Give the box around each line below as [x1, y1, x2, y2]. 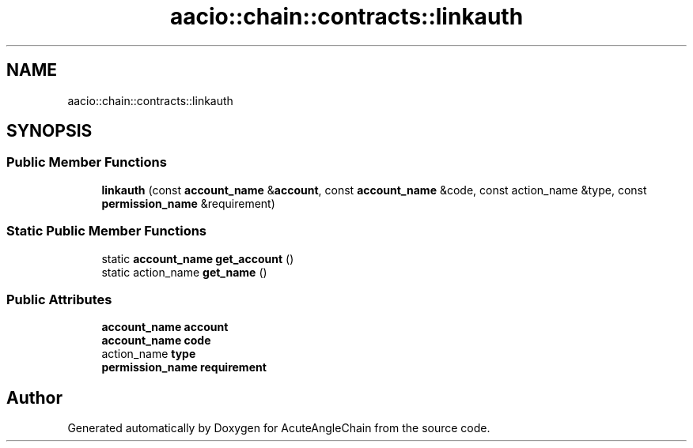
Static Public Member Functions [6, 223, 207, 239]
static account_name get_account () [101, 251, 294, 265]
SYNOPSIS [6, 121, 93, 141]
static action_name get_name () [101, 265, 267, 279]
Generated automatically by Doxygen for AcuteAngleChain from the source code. [67, 421, 490, 435]
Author [6, 387, 62, 408]
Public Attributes [6, 291, 112, 307]
